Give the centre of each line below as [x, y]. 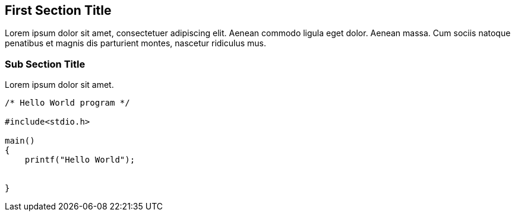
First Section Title [58, 10]
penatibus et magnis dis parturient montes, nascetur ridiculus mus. [135, 43]
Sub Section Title [45, 64]
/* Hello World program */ [67, 103]
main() [20, 141]
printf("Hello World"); [80, 160]
